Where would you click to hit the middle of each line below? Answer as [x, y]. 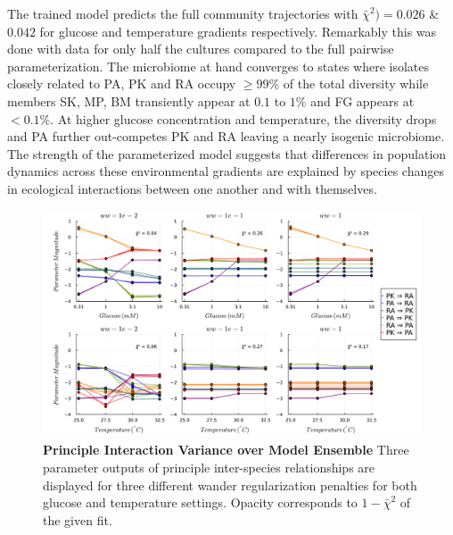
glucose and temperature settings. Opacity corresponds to [200, 502]
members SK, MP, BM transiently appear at [129, 100]
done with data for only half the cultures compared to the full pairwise [201, 49]
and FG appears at [362, 100]
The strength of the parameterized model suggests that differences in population [227, 153]
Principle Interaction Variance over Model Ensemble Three [226, 450]
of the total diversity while [356, 84]
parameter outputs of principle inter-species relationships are [209, 467]
